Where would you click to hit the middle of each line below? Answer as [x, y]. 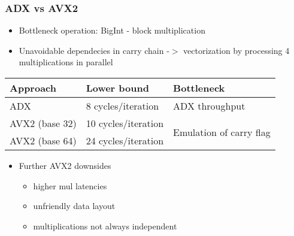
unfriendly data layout [74, 206]
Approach [33, 88]
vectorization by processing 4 [237, 50]
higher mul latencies [70, 185]
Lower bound [117, 88]
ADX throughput [209, 106]
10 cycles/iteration [125, 123]
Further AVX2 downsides [65, 165]
